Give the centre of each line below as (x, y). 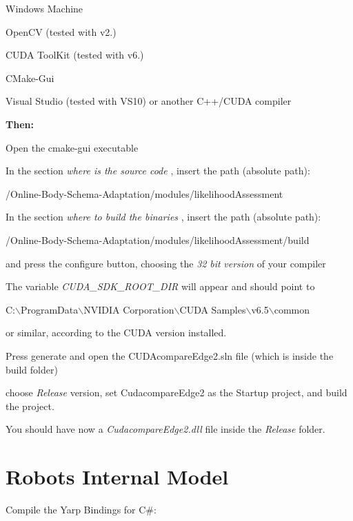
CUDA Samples (213, 309)
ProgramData (49, 309)
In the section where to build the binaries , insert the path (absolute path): (163, 217)
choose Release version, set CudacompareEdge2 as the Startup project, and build (176, 392)
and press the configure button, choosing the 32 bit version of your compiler (166, 263)
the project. (30, 406)
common (292, 309)
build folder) (32, 369)
